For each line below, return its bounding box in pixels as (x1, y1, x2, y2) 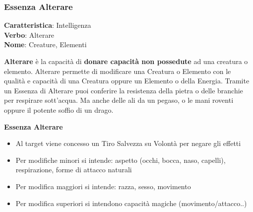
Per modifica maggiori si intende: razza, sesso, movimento (15, 181, 191, 191)
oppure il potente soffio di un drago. (4, 104, 114, 115)
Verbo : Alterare (4, 29, 55, 40)
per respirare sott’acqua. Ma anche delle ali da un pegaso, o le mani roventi (4, 95, 234, 105)
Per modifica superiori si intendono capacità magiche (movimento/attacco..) (15, 198, 247, 208)
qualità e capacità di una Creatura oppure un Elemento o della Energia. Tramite (4, 75, 250, 86)
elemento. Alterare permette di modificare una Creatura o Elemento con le (4, 66, 231, 76)
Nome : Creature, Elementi (4, 39, 87, 50)
